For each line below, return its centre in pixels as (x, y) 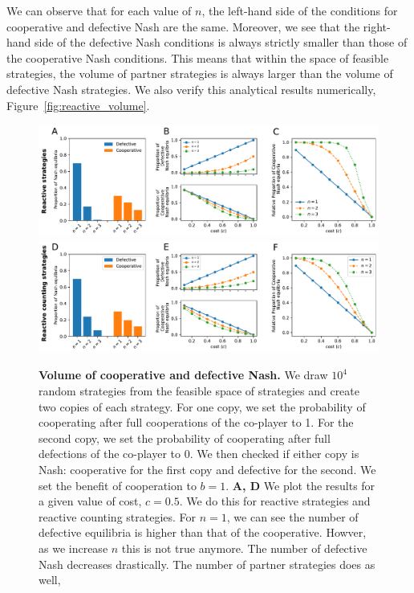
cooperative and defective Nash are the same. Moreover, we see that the (183, 26)
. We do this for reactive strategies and (275, 501)
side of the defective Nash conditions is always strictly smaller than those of (221, 42)
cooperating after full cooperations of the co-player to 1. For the (196, 422)
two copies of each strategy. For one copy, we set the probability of (202, 406)
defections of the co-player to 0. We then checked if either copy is (199, 454)
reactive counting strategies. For (118, 516)
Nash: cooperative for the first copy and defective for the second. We (207, 469)
